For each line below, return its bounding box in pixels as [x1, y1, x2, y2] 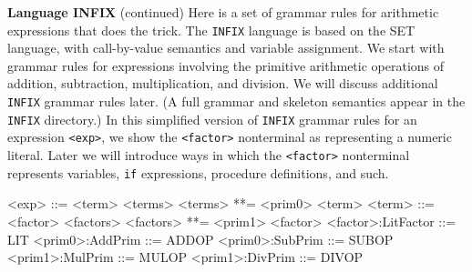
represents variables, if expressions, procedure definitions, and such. [7, 163, 389, 182]
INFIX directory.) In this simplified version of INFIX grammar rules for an [7, 109, 417, 128]
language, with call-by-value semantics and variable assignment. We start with [7, 38, 445, 57]
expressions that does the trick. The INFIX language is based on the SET [7, 20, 416, 39]
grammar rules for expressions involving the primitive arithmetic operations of [7, 55, 445, 75]
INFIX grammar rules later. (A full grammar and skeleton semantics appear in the [7, 92, 466, 111]
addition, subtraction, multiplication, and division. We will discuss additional [7, 74, 438, 93]
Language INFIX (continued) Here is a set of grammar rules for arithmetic [7, 3, 439, 21]
